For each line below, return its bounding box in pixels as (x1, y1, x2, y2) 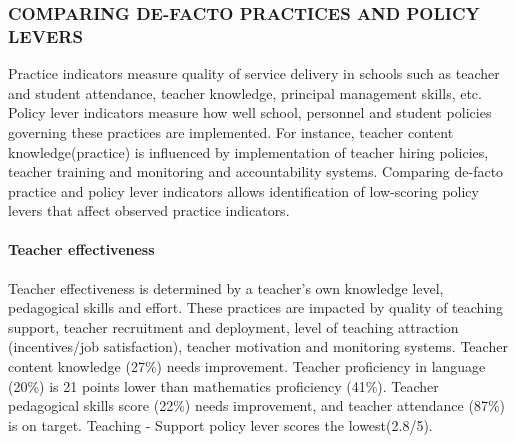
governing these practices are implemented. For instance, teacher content (8, 121, 454, 142)
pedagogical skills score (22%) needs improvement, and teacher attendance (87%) (8, 395, 505, 416)
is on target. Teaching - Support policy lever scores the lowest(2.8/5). (8, 414, 433, 435)
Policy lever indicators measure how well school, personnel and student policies (8, 102, 492, 123)
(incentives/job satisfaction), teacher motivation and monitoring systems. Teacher (8, 336, 508, 357)
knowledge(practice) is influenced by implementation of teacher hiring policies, (8, 141, 489, 162)
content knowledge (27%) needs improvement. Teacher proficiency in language (8, 356, 486, 377)
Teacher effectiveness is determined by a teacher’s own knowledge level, (8, 277, 444, 298)
